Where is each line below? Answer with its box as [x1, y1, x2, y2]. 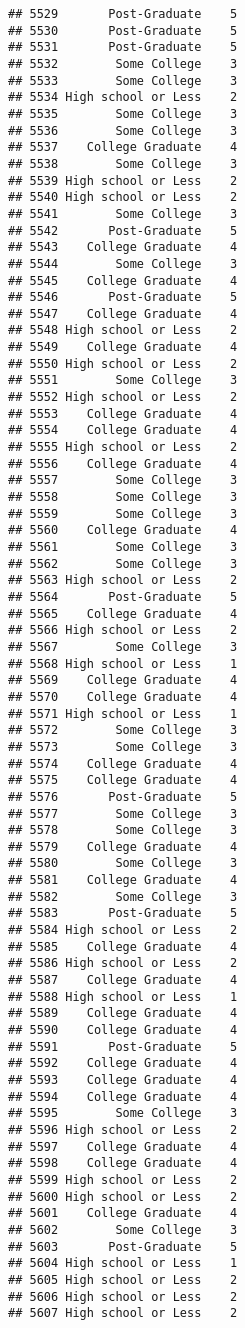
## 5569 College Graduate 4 [8, 673, 238, 688]
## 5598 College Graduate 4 [8, 1156, 238, 1171]
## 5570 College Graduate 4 [8, 689, 238, 704]
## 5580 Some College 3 [8, 856, 238, 871]
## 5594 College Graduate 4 [8, 1089, 238, 1104]
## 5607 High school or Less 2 [8, 1306, 238, 1321]
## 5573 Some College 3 [8, 739, 238, 754]
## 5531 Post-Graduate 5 [8, 40, 238, 55]
